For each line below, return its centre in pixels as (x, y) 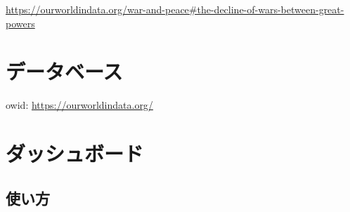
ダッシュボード (75, 153)
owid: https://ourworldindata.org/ (79, 105)
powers (20, 23)
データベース (64, 71)
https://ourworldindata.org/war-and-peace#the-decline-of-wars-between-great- (175, 9)
